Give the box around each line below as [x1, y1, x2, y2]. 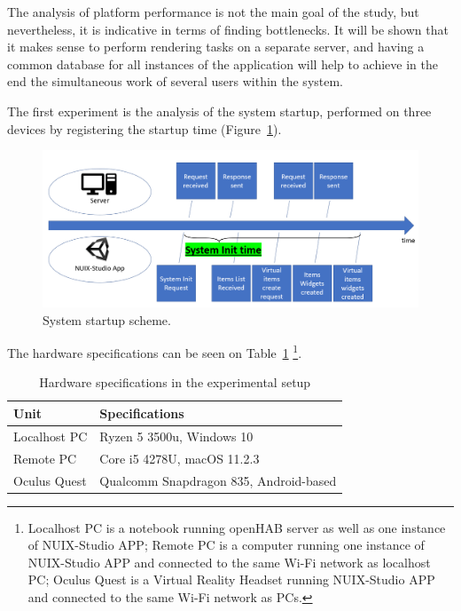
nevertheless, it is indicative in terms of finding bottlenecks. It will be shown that [7, 20, 449, 38]
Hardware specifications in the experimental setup [39, 373, 311, 392]
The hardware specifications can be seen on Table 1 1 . [7, 341, 302, 361]
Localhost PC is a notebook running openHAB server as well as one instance [27, 518, 446, 536]
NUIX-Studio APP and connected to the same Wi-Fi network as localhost [27, 552, 431, 571]
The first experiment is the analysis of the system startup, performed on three [7, 101, 432, 120]
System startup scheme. [43, 310, 171, 329]
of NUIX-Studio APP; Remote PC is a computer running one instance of [27, 536, 425, 554]
